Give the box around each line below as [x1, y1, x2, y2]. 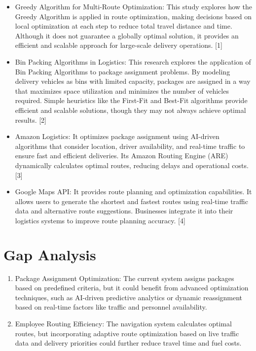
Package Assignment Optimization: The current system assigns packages [15, 273, 234, 283]
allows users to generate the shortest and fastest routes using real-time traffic [15, 196, 248, 206]
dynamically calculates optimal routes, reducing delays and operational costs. [15, 160, 249, 170]
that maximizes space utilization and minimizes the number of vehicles [15, 85, 229, 96]
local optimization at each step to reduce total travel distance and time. [15, 21, 232, 31]
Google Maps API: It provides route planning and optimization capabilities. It [15, 186, 252, 197]
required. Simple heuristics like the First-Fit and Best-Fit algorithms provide [15, 95, 248, 105]
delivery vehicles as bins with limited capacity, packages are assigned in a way [15, 76, 251, 86]
